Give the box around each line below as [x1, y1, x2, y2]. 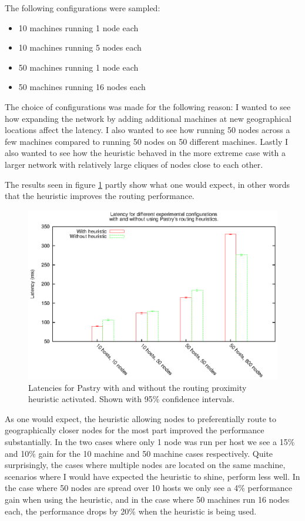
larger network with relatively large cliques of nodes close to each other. [5, 158, 263, 170]
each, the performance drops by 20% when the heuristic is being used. [5, 505, 257, 517]
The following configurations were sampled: [5, 2, 160, 14]
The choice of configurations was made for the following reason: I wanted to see [5, 100, 291, 112]
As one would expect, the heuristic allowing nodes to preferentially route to [5, 412, 276, 424]
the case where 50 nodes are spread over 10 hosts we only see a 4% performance [5, 482, 293, 494]
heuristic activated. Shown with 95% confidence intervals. [28, 393, 235, 405]
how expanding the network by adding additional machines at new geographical [5, 112, 291, 124]
